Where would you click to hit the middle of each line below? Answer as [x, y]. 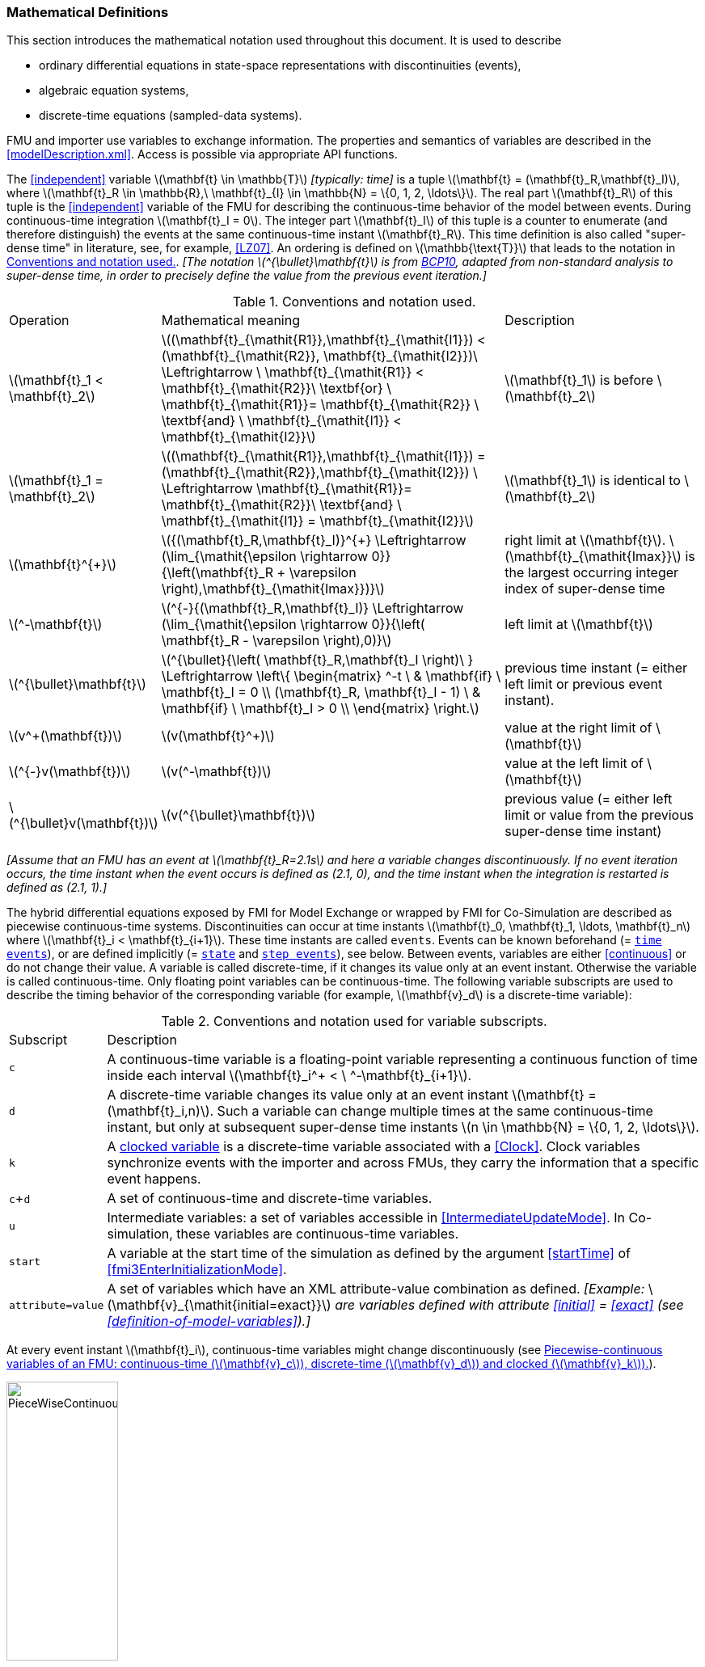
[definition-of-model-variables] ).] [209, 1321]
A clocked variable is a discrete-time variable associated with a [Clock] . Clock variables [374, 1147]
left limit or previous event [584, 684]
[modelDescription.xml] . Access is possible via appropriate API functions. [202, 154]
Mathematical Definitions [88, 12]
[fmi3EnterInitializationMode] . [197, 1270]
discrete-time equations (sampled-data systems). [171, 116]
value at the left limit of [574, 764]
